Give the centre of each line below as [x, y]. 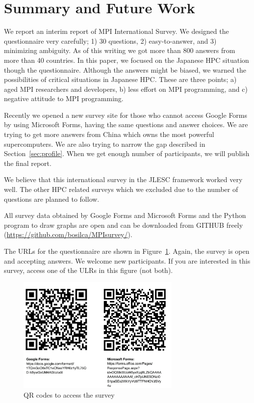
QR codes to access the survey [69, 394]
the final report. [28, 163]
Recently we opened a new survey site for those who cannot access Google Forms [126, 115]
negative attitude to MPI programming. [64, 98]
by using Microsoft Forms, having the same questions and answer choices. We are [126, 124]
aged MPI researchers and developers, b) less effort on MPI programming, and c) [126, 89]
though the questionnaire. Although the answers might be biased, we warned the [125, 69]
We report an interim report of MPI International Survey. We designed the [116, 31]
